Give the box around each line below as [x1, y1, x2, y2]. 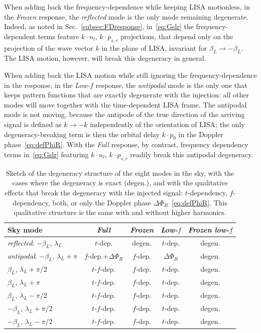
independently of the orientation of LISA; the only [90, 119, 245, 129]
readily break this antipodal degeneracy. [130, 149, 253, 159]
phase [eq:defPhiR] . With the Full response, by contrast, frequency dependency [4, 139, 248, 150]
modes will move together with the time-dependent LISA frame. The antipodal [4, 99, 247, 109]
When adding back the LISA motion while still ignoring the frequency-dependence [4, 69, 257, 80]
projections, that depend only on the [120, 31, 233, 41]
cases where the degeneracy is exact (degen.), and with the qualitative [12, 177, 228, 188]
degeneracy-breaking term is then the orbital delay [4, 129, 160, 139]
